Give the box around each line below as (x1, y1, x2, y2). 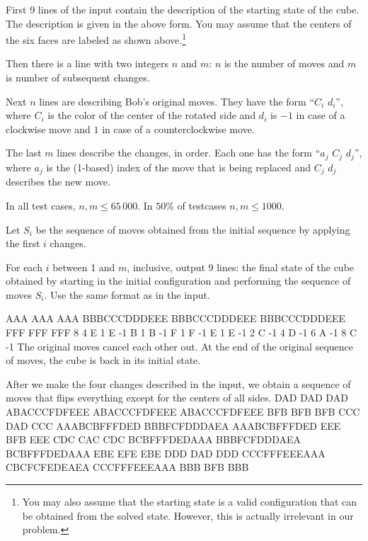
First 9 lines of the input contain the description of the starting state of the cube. (6, 2, 360, 16)
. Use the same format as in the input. (44, 287, 210, 302)
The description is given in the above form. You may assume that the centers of (6, 16, 352, 30)
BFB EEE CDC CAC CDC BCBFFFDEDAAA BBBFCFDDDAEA (6, 432, 301, 447)
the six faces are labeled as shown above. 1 (6, 30, 187, 47)
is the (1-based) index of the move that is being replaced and (46, 159, 311, 174)
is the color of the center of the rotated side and (47, 108, 256, 123)
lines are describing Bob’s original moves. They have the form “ (39, 93, 315, 108)
